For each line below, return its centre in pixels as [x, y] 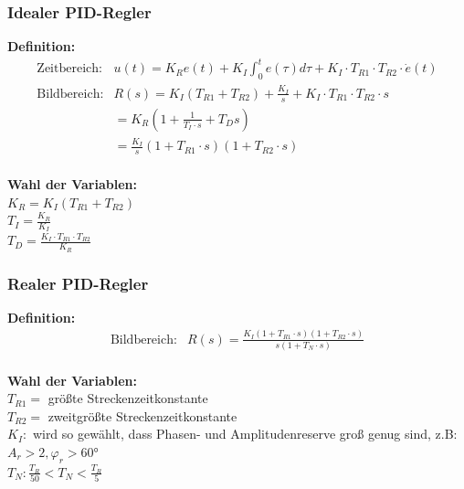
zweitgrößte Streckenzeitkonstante [142, 415]
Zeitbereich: [69, 69]
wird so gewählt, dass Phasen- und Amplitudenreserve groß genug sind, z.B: [245, 434]
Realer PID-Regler [78, 283]
